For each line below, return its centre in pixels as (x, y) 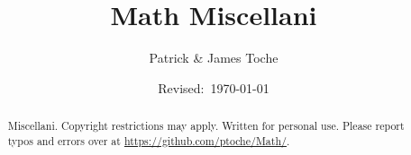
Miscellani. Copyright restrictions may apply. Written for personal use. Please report (206, 126)
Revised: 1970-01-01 (214, 87)
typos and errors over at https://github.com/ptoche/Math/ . (149, 140)
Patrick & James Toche (214, 58)
